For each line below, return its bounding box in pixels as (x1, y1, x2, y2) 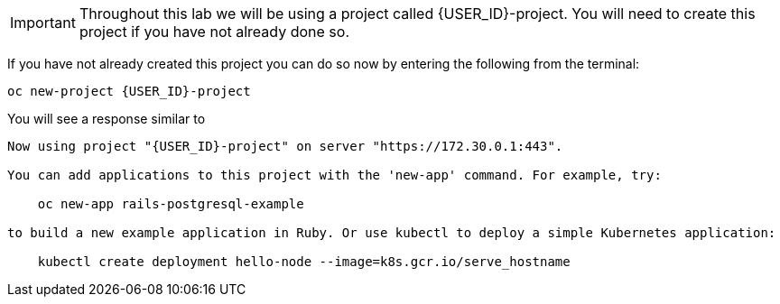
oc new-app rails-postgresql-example (37, 197, 304, 211)
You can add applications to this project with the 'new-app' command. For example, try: (7, 168, 662, 182)
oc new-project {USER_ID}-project (7, 84, 251, 98)
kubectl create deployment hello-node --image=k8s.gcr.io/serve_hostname (37, 254, 571, 269)
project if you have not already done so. (79, 23, 349, 41)
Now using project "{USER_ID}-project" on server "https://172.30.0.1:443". (7, 139, 563, 153)
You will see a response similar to (7, 111, 206, 126)
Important (10, 14, 76, 32)
